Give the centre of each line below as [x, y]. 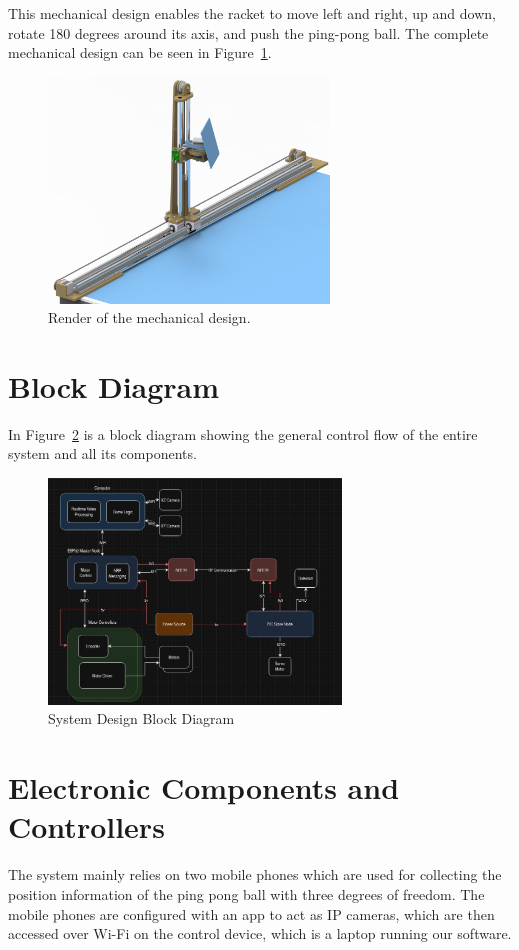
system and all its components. [102, 453]
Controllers [86, 826]
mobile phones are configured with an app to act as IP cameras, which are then [251, 913]
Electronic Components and [204, 787]
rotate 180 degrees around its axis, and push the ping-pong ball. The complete [248, 32]
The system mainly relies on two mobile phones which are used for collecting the [255, 874]
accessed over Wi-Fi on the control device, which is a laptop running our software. [260, 933]
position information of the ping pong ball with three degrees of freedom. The [246, 893]
